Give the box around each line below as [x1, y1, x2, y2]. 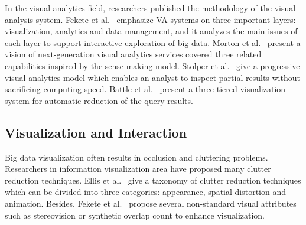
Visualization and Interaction [5, 123, 187, 141]
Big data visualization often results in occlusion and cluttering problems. [5, 151, 268, 163]
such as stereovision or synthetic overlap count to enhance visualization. [5, 208, 265, 221]
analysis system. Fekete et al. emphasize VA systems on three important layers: [5, 13, 296, 25]
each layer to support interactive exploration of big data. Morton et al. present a [5, 36, 301, 48]
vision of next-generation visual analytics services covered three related [5, 48, 262, 60]
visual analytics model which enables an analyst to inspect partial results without [5, 71, 300, 83]
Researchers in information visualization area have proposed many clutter [5, 162, 271, 175]
